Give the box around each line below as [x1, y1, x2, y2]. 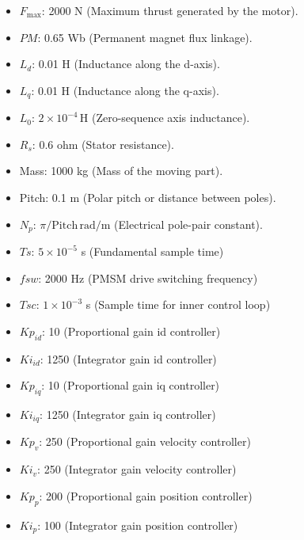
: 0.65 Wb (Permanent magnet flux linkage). [37, 29, 253, 45]
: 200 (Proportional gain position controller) [39, 487, 253, 504]
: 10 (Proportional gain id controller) [42, 322, 221, 339]
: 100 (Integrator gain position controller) [37, 516, 238, 533]
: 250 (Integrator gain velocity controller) [37, 461, 237, 477]
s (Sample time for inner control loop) [85, 296, 271, 313]
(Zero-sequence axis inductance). [91, 109, 250, 126]
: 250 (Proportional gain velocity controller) [39, 433, 251, 450]
